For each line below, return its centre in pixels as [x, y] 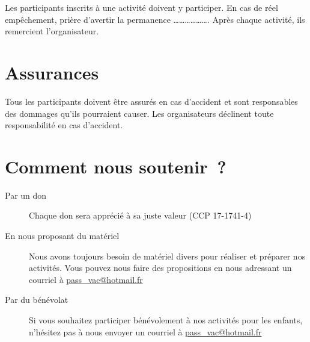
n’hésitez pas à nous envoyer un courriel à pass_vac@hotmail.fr [145, 331]
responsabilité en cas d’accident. [64, 125]
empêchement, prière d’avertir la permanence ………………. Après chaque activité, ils [155, 19]
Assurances [52, 72]
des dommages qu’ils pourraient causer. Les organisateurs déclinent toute [139, 113]
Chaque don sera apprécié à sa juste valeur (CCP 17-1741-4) [140, 215]
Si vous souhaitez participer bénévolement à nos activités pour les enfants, [166, 319]
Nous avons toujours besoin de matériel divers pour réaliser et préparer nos [167, 256]
